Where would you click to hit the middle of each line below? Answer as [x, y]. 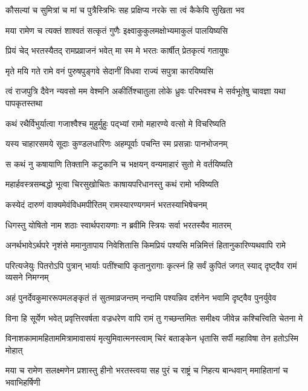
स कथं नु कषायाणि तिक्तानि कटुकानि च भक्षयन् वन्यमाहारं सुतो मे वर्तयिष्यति [119, 163]
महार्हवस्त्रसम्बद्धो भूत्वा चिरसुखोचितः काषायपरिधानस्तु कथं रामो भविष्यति [112, 184]
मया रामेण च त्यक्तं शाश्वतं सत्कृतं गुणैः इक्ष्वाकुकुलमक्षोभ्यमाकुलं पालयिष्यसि [117, 30]
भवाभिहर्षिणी [23, 382]
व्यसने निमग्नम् [27, 277]
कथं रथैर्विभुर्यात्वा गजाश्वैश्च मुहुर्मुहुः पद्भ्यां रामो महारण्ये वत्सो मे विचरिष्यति [116, 123]
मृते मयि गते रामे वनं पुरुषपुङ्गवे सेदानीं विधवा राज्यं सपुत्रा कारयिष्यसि [110, 70]
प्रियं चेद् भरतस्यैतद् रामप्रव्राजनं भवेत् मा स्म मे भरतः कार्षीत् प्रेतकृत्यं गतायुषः [117, 50]
